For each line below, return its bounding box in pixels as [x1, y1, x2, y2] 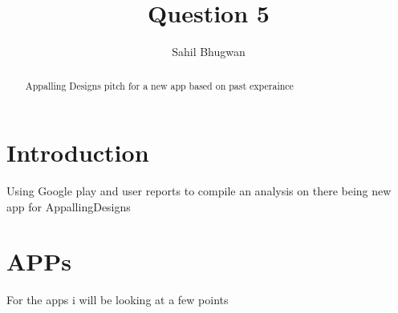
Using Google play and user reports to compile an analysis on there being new [6, 183, 392, 199]
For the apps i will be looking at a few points [6, 291, 229, 308]
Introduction [6, 136, 149, 169]
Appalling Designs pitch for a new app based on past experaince [25, 78, 294, 92]
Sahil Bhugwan [172, 43, 246, 60]
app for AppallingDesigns [6, 198, 131, 215]
